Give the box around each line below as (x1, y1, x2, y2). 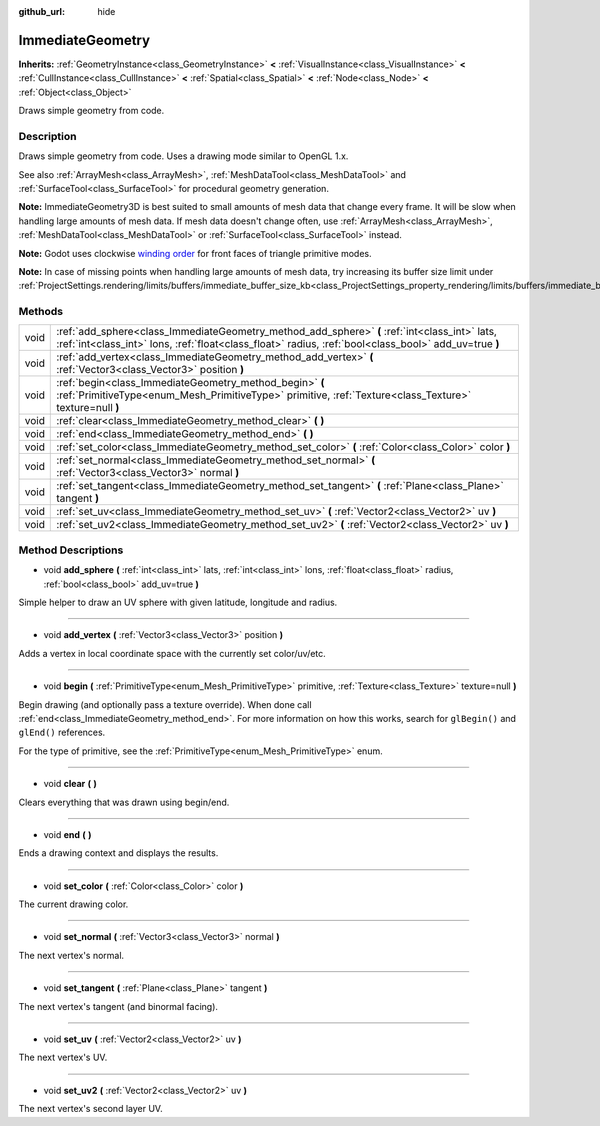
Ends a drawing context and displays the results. (18, 847, 219, 859)
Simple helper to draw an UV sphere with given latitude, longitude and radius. (18, 596, 338, 609)
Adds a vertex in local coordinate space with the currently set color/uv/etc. (18, 647, 327, 659)
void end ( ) (43, 828, 92, 840)
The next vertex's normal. (18, 949, 125, 961)
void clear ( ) (43, 778, 97, 790)
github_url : (18, 6, 65, 17)
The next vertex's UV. (18, 1051, 108, 1064)
